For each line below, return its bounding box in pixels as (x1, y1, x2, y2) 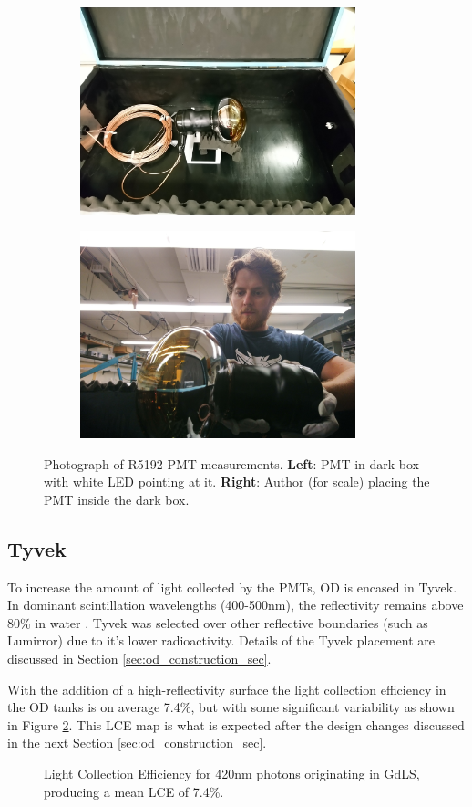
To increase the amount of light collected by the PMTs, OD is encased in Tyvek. (7, 577, 457, 596)
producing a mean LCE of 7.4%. (44, 781, 224, 801)
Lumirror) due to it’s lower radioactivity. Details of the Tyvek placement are (7, 631, 435, 650)
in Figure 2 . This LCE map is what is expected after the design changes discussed (7, 715, 465, 734)
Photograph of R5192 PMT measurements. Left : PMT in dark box (44, 454, 419, 473)
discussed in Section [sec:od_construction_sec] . (7, 649, 272, 668)
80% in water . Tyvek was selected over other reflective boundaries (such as (7, 613, 428, 632)
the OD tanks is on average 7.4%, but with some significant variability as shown (7, 697, 455, 717)
